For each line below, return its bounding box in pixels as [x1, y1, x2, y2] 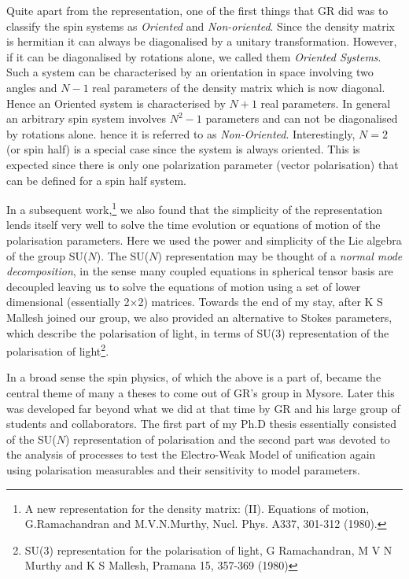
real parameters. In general [260, 94, 391, 111]
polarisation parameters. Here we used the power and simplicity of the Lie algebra [6, 231, 402, 248]
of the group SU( [6, 247, 88, 264]
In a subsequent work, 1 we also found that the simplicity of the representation [6, 199, 383, 217]
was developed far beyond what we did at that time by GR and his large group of [6, 400, 400, 416]
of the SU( [6, 430, 57, 447]
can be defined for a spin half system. [6, 171, 186, 188]
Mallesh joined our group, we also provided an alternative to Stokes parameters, [6, 308, 392, 325]
